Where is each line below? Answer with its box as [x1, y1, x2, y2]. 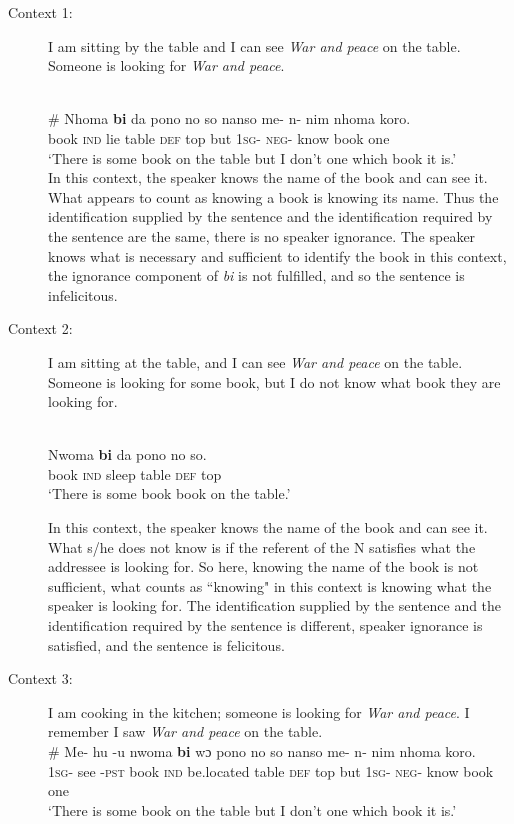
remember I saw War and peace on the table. [48, 721, 323, 742]
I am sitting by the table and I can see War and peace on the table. [48, 35, 461, 56]
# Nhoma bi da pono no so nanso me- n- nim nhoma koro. [48, 108, 411, 129]
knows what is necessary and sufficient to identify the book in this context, [48, 245, 507, 266]
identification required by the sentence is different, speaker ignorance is [48, 615, 483, 636]
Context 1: [8, 2, 73, 22]
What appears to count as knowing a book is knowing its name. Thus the [48, 186, 499, 207]
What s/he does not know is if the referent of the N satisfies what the [48, 536, 476, 557]
